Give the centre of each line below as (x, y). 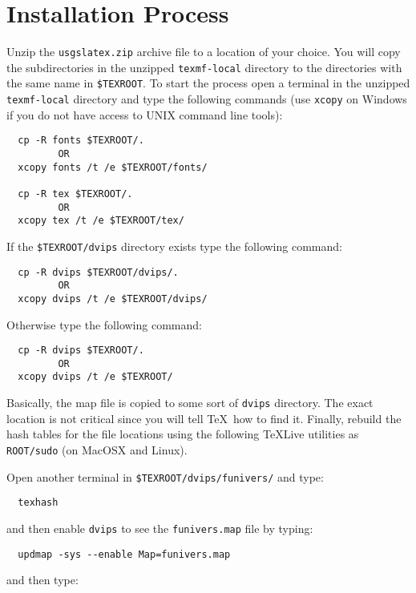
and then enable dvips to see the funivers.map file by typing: (160, 528)
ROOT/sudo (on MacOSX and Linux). (97, 449)
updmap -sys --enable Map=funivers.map (124, 554)
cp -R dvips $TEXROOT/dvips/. (98, 272)
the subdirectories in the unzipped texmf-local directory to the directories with (204, 67)
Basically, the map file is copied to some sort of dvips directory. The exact (190, 403)
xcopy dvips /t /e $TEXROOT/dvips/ (113, 299)
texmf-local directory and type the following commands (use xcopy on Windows (207, 99)
